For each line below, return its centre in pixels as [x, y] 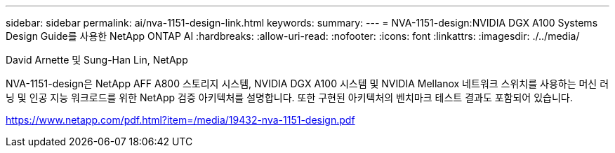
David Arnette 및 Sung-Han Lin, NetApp [97, 60]
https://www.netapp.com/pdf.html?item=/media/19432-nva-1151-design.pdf [180, 120]
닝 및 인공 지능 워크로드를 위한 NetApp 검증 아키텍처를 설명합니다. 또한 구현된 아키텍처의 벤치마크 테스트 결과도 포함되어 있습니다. [289, 97]
